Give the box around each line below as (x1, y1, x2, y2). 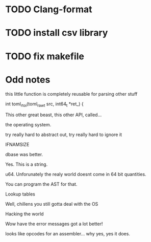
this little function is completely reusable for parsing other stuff (5, 91, 138, 97)
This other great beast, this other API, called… (5, 112, 102, 118)
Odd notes (5, 74, 51, 85)
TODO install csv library (5, 27, 108, 39)
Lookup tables (5, 191, 36, 197)
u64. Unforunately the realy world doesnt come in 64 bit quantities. (5, 171, 146, 178)
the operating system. (5, 122, 52, 128)
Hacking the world (5, 211, 44, 217)
